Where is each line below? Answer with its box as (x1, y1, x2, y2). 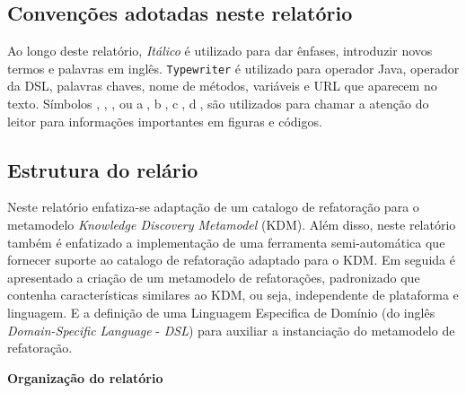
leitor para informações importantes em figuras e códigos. (7, 111, 322, 130)
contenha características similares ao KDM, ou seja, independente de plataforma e (7, 285, 459, 304)
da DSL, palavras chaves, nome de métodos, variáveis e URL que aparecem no (7, 76, 437, 95)
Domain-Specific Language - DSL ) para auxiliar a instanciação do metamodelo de (7, 320, 455, 339)
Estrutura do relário (7, 155, 198, 183)
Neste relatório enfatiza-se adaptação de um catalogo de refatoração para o (7, 197, 419, 216)
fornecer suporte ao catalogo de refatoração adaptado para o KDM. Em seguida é (7, 250, 455, 269)
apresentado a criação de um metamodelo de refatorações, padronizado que (7, 267, 420, 286)
